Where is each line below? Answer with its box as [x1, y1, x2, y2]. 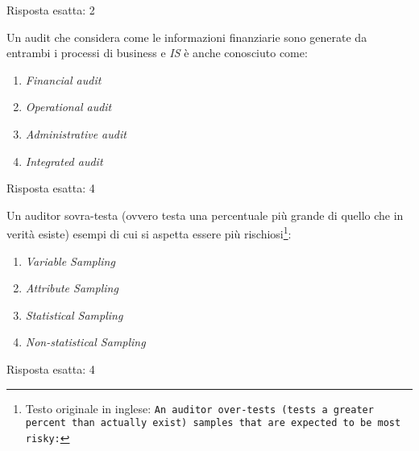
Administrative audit [25, 125, 127, 142]
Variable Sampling [25, 252, 115, 269]
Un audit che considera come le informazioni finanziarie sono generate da [6, 28, 367, 45]
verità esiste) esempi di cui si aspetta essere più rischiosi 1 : [6, 223, 292, 242]
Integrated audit [25, 152, 103, 169]
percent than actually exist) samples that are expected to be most [25, 417, 401, 429]
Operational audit [25, 98, 112, 115]
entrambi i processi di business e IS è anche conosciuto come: [6, 44, 308, 61]
